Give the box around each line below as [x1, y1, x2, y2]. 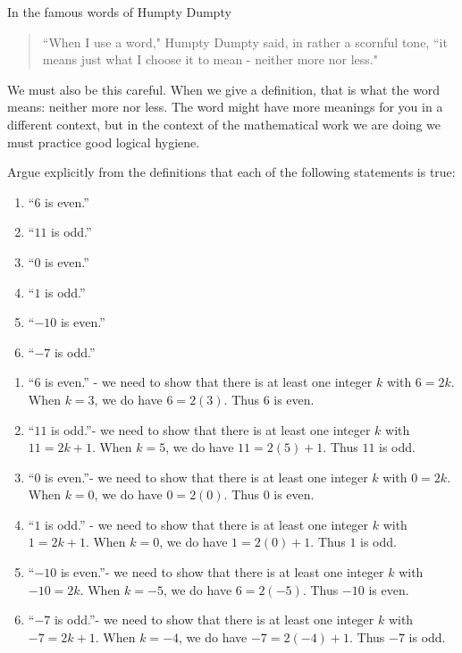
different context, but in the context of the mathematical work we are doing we [7, 114, 441, 133]
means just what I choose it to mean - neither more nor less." [42, 50, 378, 69]
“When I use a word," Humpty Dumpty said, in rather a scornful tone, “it [42, 32, 448, 51]
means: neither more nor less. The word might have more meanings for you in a [7, 97, 443, 116]
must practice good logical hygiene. [7, 132, 200, 151]
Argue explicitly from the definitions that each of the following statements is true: [7, 163, 456, 181]
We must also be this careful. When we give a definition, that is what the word [7, 80, 441, 98]
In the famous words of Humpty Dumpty [7, 3, 231, 21]
